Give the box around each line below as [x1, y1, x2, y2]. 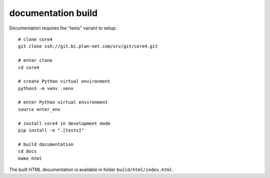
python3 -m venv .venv [18, 85, 74, 91]
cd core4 [18, 64, 39, 70]
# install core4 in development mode [18, 120, 111, 126]
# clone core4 [18, 36, 52, 42]
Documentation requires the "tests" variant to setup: [9, 25, 117, 31]
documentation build [9, 7, 98, 18]
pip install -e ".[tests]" [18, 127, 84, 133]
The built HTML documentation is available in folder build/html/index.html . [9, 166, 173, 172]
